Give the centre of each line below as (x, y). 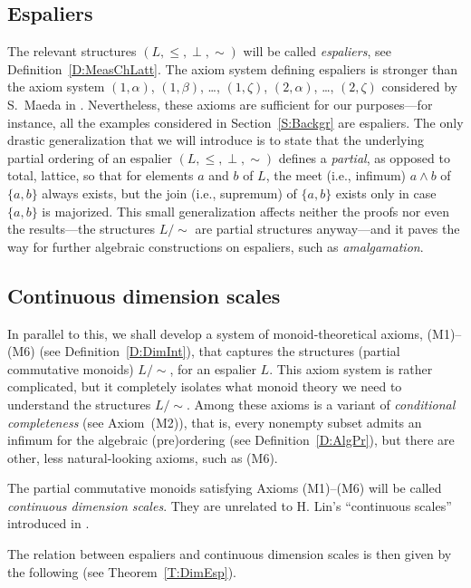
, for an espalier (213, 368)
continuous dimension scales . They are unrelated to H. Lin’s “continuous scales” (230, 505)
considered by (419, 87)
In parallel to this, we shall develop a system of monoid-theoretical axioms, (215, 333)
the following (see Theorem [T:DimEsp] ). (122, 571)
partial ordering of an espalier (90, 157)
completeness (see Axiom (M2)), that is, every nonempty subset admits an (215, 422)
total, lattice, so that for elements (101, 175)
